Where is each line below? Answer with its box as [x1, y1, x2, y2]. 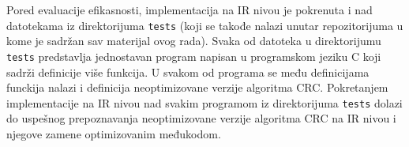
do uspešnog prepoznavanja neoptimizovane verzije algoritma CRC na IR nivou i [6, 110, 396, 126]
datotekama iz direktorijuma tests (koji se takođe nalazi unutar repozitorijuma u [6, 17, 403, 33]
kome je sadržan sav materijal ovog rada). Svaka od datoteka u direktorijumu [6, 32, 381, 49]
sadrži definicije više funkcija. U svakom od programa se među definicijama [6, 63, 370, 80]
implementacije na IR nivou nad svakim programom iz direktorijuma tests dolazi [6, 94, 403, 111]
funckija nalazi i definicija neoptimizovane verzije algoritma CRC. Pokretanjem [6, 79, 388, 96]
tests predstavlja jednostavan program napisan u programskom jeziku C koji [6, 47, 381, 64]
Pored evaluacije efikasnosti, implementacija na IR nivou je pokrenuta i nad [6, 2, 373, 17]
